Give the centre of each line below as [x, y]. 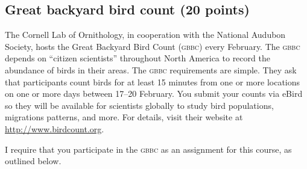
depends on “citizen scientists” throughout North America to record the [138, 58]
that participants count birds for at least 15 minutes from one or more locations [153, 81]
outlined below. [33, 161]
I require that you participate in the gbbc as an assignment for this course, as [148, 149]
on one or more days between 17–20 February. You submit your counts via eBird [154, 94]
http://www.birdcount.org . [55, 128]
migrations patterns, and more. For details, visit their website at [124, 117]
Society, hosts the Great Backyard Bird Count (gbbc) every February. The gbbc [153, 46]
